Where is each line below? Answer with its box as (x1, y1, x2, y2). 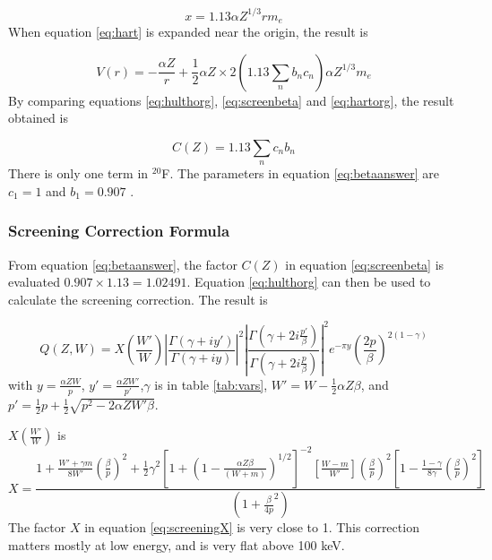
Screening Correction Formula (8, 220, 230, 242)
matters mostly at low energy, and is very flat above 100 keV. (8, 535, 345, 554)
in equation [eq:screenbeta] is (285, 254, 445, 273)
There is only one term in (8, 164, 149, 183)
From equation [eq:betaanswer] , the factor (8, 254, 237, 273)
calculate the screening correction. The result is (8, 289, 268, 308)
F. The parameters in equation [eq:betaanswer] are (161, 164, 440, 183)
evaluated (8, 272, 60, 291)
